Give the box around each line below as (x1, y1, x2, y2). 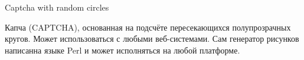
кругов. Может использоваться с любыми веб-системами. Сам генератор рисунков (5, 32, 299, 45)
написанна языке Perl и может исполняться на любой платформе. (5, 44, 240, 56)
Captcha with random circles (5, 1, 109, 13)
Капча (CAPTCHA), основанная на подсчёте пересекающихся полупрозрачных (5, 21, 291, 33)
